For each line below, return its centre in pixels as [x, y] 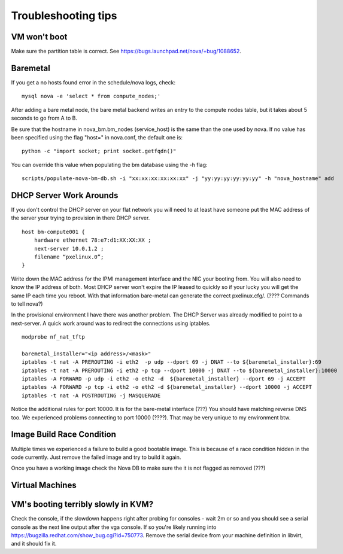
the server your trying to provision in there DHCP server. [81, 218]
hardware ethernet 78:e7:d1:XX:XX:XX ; [92, 240]
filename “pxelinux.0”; [69, 257]
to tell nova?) [27, 304]
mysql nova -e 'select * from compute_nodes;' [91, 96]
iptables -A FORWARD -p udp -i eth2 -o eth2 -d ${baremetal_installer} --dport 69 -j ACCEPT [164, 379]
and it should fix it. [34, 544]
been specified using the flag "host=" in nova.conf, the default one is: [97, 137]
